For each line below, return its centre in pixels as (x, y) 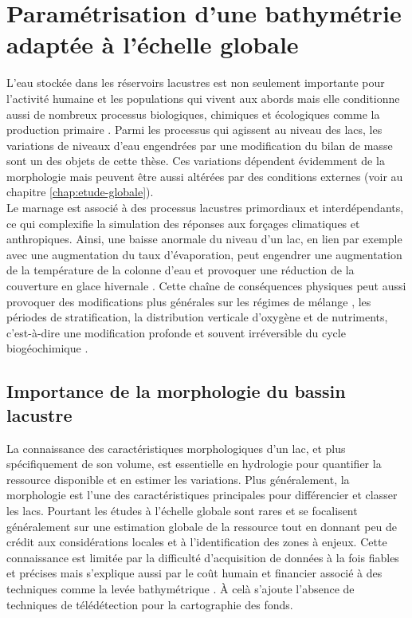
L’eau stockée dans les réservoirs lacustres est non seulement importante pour (196, 83)
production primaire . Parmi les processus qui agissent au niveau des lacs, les (194, 130)
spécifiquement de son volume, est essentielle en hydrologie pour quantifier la (194, 464)
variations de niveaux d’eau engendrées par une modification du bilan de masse (200, 145)
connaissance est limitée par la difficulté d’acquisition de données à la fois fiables (203, 557)
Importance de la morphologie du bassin (176, 391)
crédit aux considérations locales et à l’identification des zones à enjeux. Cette (197, 542)
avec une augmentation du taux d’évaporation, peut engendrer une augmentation (204, 254)
